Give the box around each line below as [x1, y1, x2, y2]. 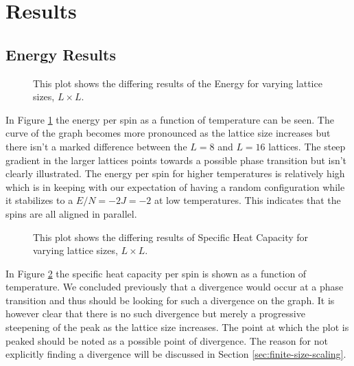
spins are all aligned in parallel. [5, 206, 137, 220]
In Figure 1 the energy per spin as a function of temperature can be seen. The [5, 112, 334, 126]
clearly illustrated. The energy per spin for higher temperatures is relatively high [5, 166, 345, 181]
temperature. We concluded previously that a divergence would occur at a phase [5, 279, 344, 294]
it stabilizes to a [5, 193, 73, 207]
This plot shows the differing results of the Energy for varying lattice [33, 76, 322, 90]
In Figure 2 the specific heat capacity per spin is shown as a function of [5, 266, 307, 280]
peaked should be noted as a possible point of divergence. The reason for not [5, 333, 328, 347]
